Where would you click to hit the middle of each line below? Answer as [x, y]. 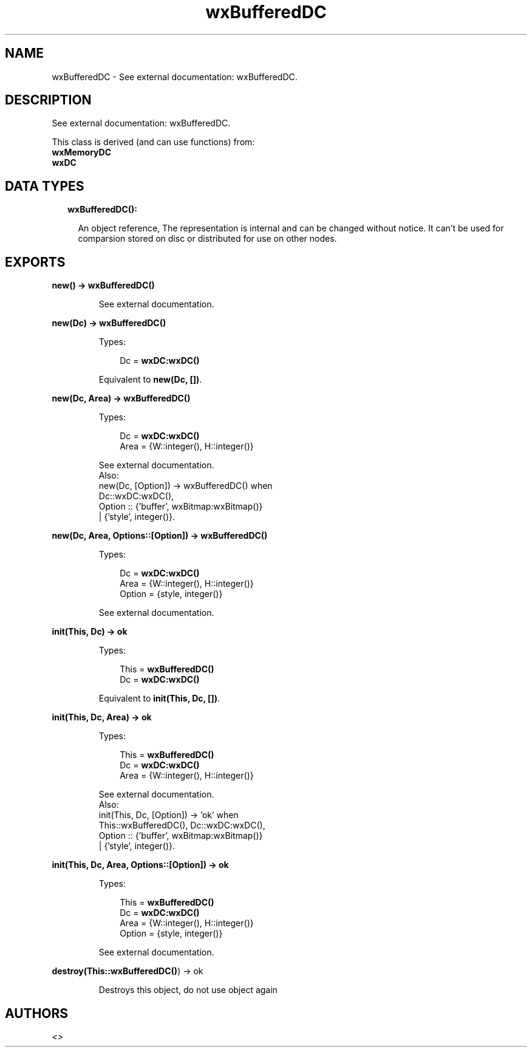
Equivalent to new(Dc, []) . [150, 380]
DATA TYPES [45, 186]
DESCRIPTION [48, 100]
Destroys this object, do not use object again [188, 990]
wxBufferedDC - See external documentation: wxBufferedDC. [175, 77]
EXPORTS [35, 262]
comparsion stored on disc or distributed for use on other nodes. [207, 239]
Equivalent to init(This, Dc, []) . [159, 698]
